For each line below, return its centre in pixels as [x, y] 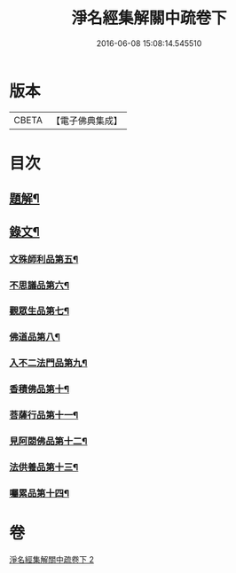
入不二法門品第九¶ [48, 363]
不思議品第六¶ [39, 285]
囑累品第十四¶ [39, 493]
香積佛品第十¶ [39, 389]
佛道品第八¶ [35, 337]
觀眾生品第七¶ [39, 311]
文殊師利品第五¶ [44, 259]
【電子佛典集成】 [87, 121]
